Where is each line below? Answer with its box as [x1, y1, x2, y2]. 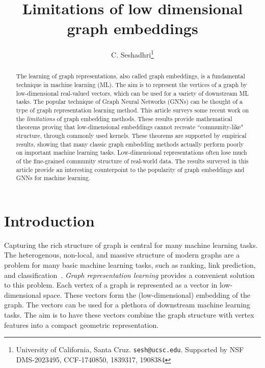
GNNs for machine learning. [16, 174, 91, 182]
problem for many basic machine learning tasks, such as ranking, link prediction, [4, 260, 256, 270]
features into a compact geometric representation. [4, 319, 159, 330]
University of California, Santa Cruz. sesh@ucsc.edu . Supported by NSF [16, 344, 244, 355]
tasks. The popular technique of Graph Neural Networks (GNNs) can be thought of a [16, 97, 243, 106]
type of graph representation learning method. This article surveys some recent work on [16, 105, 249, 114]
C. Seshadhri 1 [111, 48, 154, 60]
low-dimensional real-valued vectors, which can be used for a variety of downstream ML [16, 89, 249, 97]
